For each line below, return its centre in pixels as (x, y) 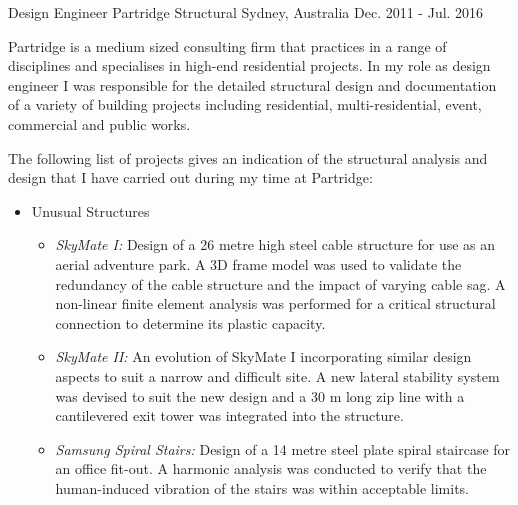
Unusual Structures (90, 210)
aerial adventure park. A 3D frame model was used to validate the (258, 263)
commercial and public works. (99, 123)
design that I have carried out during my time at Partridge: (190, 177)
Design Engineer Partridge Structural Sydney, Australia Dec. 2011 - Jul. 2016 (246, 12)
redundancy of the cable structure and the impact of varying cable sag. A (280, 283)
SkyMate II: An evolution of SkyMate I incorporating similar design (263, 356)
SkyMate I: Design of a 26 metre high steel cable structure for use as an (275, 244)
